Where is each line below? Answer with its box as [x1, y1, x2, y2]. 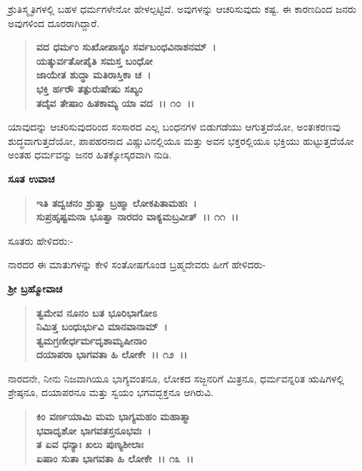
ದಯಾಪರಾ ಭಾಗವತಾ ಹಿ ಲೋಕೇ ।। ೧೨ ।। [36, 347, 188, 362]
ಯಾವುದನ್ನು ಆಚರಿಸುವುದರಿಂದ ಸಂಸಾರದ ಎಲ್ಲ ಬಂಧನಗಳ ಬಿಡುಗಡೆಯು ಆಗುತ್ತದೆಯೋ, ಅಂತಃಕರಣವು [8, 119, 341, 134]
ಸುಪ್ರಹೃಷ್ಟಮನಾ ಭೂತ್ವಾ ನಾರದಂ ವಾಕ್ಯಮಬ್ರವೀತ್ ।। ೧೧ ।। [36, 209, 239, 224]
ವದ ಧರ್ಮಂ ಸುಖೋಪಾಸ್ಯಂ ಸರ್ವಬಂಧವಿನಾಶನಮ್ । [36, 39, 216, 54]
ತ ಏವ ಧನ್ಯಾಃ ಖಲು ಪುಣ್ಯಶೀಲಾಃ [36, 437, 144, 452]
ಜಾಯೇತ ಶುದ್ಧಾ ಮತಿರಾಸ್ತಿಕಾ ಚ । [36, 67, 151, 82]
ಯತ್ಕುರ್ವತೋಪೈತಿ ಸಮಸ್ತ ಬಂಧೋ [36, 53, 153, 68]
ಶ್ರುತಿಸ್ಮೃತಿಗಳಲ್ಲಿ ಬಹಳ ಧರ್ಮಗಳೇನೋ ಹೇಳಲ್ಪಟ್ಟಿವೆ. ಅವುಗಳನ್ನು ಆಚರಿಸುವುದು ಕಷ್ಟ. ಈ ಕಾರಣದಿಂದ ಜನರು [8, 1, 356, 16]
